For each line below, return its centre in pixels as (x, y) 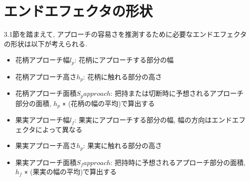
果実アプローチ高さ (46, 145)
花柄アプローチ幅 (42, 60)
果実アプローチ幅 (42, 120)
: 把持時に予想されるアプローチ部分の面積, (178, 162)
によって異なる (59, 129)
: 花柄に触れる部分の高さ (123, 76)
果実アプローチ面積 (46, 162)
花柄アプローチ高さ (46, 76)
